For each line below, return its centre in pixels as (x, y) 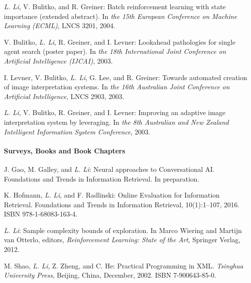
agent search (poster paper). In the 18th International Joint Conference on (115, 51)
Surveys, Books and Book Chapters (65, 150)
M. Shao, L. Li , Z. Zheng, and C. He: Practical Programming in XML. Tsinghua (124, 265)
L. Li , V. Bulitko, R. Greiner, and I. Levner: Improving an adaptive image (115, 112)
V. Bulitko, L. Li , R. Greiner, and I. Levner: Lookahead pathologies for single (120, 42)
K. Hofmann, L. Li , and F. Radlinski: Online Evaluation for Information (112, 195)
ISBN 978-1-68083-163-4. (41, 214)
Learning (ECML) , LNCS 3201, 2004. (60, 25)
